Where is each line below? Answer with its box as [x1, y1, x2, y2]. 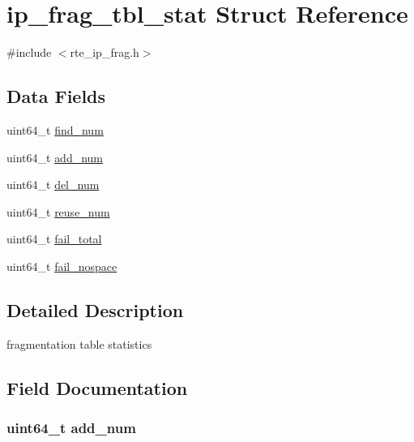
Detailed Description [6, 297, 184, 322]
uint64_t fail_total [6, 230, 102, 247]
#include [6, 44, 52, 61]
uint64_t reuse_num [6, 203, 110, 220]
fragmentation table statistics [6, 335, 152, 352]
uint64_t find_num [6, 121, 104, 138]
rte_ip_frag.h [70, 44, 139, 61]
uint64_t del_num [6, 176, 100, 193]
